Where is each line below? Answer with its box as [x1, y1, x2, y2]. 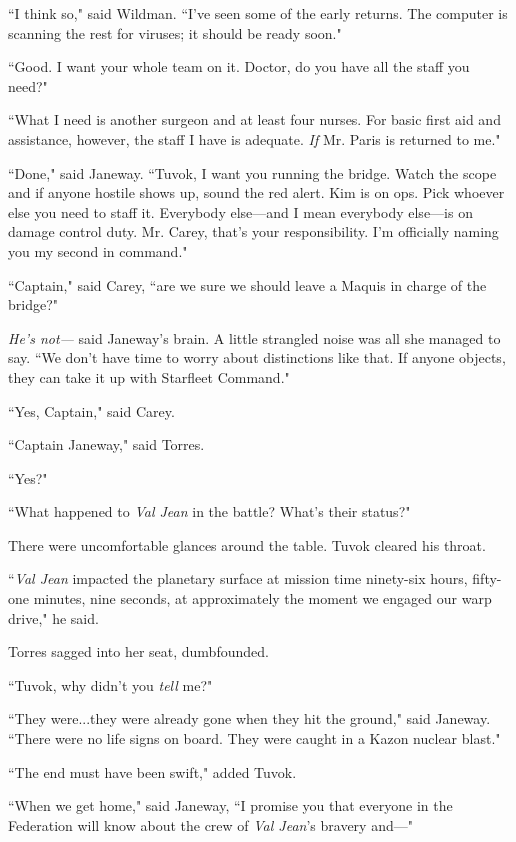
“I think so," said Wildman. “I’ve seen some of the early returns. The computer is [8, 3, 508, 23]
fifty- [472, 568, 502, 589]
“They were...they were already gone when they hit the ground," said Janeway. [8, 708, 491, 729]
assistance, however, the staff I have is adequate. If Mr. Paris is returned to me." [8, 128, 501, 149]
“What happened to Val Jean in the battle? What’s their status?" [8, 501, 411, 522]
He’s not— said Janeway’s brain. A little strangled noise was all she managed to [8, 327, 501, 348]
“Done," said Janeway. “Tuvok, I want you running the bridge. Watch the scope [8, 162, 497, 183]
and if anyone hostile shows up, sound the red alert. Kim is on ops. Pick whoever [8, 182, 505, 203]
